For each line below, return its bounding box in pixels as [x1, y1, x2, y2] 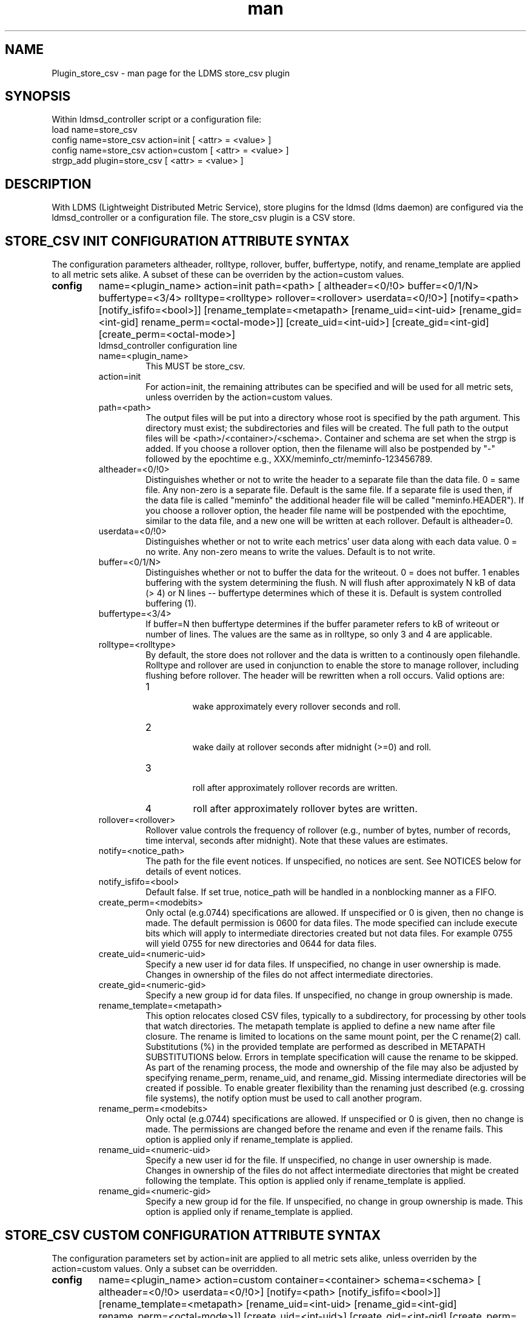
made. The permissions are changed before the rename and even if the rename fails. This [145, 1124, 503, 1135]
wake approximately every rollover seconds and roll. [192, 701, 401, 712]
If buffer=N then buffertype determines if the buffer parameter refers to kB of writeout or [145, 619, 499, 630]
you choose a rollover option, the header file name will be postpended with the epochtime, [145, 505, 507, 516]
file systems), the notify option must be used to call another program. [145, 1093, 422, 1104]
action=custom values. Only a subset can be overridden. [52, 1263, 278, 1274]
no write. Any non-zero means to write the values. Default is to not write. [145, 546, 436, 557]
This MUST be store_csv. [145, 361, 245, 372]
